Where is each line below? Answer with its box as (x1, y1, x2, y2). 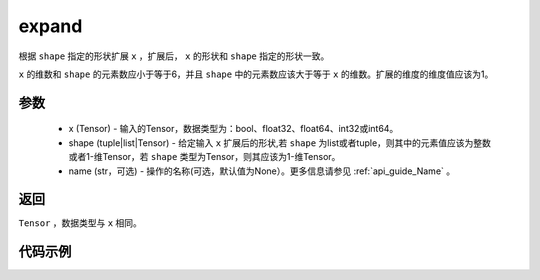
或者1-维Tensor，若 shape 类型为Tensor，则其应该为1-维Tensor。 (68, 151, 341, 163)
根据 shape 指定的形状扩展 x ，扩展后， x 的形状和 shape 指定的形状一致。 (18, 50, 330, 62)
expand (18, 15, 83, 37)
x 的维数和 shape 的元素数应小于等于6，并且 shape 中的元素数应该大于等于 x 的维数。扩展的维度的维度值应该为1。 (18, 68, 494, 80)
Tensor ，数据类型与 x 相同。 (18, 217, 142, 229)
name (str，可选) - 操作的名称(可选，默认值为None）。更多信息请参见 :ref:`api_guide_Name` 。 (68, 165, 455, 177)
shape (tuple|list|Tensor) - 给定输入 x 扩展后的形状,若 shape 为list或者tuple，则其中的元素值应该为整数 (68, 136, 492, 149)
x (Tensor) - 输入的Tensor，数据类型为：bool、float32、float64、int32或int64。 (68, 123, 399, 135)
